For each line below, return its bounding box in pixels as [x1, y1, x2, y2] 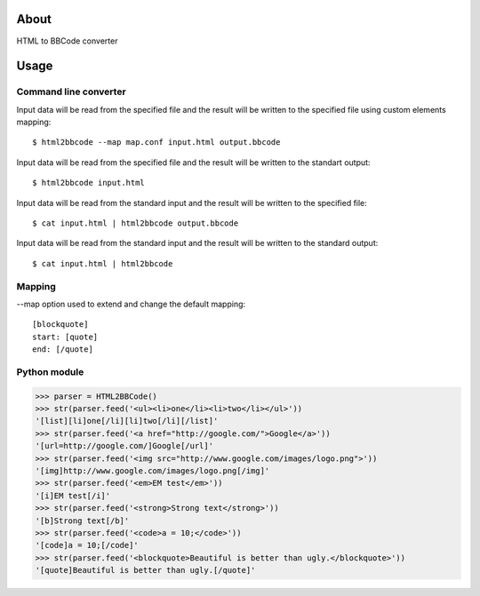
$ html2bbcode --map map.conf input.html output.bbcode [32, 138, 281, 147]
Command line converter [16, 85, 126, 98]
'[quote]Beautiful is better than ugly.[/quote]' [35, 565, 256, 576]
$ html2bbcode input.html [32, 178, 146, 188]
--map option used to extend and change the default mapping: [16, 298, 246, 309]
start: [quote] [32, 331, 99, 342]
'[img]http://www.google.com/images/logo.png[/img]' [35, 466, 270, 475]
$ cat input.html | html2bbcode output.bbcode [32, 219, 239, 228]
